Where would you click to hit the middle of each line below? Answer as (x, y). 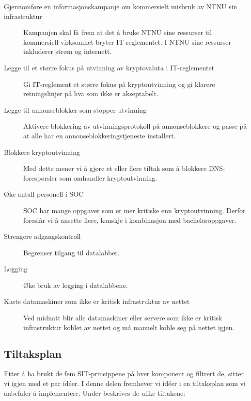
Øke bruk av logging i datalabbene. (76, 285)
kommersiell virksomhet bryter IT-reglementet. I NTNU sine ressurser (127, 42)
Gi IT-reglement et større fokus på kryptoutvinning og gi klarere (119, 84)
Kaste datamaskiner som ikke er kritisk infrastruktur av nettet (97, 301)
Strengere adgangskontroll (42, 236)
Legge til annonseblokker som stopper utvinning (75, 109)
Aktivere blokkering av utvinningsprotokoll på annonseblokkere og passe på (135, 126)
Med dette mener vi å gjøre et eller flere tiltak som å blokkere (115, 168)
